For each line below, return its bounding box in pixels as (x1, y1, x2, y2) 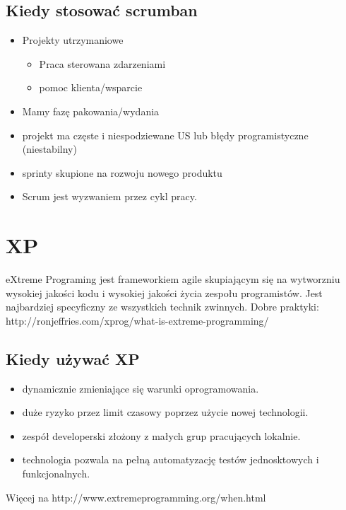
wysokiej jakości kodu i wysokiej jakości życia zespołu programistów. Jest (6, 285, 323, 300)
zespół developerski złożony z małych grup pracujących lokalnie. (22, 428, 301, 443)
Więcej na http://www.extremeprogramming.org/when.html (6, 489, 266, 504)
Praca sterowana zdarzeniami (39, 56, 166, 71)
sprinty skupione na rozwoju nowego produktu (22, 165, 222, 180)
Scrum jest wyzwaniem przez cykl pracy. (22, 189, 197, 204)
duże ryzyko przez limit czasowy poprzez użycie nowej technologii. (22, 405, 309, 419)
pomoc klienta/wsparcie (39, 80, 143, 95)
